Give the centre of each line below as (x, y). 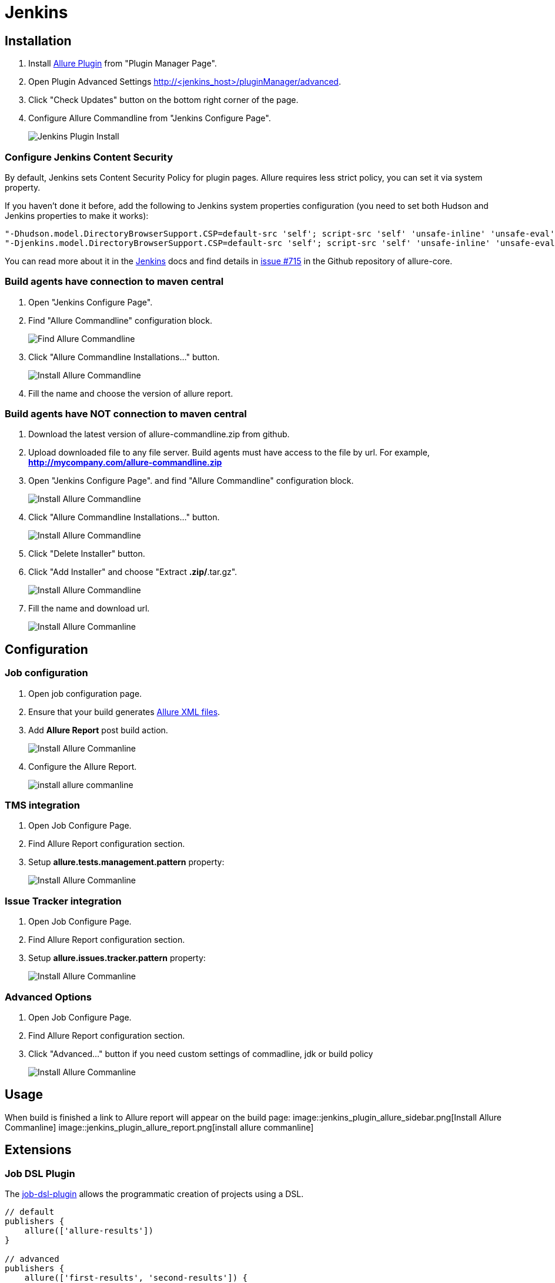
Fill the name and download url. (89, 609)
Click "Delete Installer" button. (87, 554)
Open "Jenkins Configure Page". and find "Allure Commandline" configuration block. (191, 481)
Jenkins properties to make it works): (77, 215)
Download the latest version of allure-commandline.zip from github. (159, 434)
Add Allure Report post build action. (98, 730)
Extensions (38, 1150)
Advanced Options (48, 997)
